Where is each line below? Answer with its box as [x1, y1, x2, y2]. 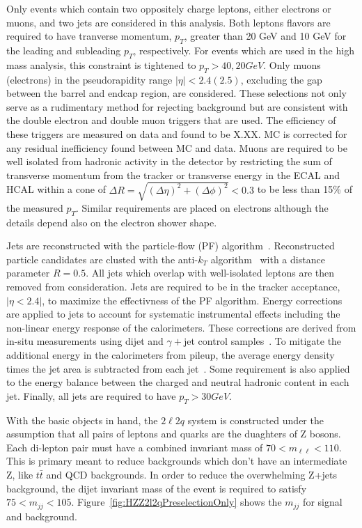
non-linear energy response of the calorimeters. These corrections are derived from [6, 320, 356, 334]
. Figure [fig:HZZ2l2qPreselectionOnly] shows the [71, 495, 282, 509]
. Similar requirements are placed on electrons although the [76, 200, 329, 215]
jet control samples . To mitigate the [183, 334, 342, 348]
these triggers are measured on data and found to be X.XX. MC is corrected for [6, 126, 347, 141]
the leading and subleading [6, 42, 121, 57]
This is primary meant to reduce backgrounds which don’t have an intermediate [6, 453, 347, 468]
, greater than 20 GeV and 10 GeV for [184, 29, 347, 43]
